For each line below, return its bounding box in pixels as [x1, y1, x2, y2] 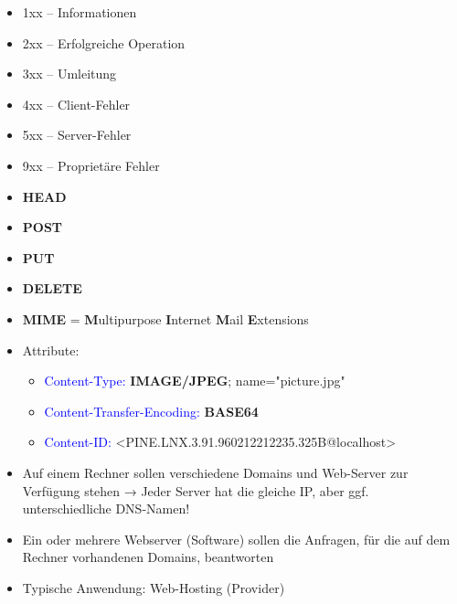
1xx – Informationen [22, 3, 137, 21]
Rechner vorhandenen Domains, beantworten [22, 547, 274, 567]
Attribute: [22, 340, 80, 359]
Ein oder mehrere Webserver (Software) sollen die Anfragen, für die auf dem [22, 529, 451, 548]
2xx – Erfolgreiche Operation [22, 33, 186, 52]
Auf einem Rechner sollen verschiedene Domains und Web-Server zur [22, 462, 409, 482]
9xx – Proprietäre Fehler [22, 155, 160, 175]
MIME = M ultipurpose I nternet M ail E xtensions [22, 309, 309, 328]
